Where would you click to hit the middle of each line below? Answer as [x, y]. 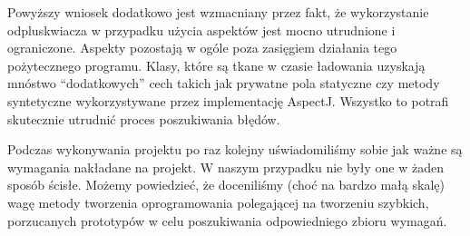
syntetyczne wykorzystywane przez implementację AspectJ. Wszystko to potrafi [228, 100]
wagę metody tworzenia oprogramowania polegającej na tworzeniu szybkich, [218, 202]
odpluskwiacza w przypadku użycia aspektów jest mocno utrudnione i [201, 29]
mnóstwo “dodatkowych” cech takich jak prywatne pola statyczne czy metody [224, 83]
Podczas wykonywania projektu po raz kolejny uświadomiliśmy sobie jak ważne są [235, 149]
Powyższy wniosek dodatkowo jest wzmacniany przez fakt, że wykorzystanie [218, 12]
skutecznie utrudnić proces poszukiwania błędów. [144, 118]
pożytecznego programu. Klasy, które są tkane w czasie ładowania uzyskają [216, 65]
